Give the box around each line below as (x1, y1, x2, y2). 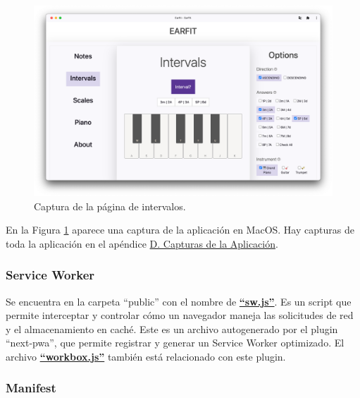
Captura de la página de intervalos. (34, 198, 186, 213)
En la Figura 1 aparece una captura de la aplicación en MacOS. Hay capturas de (6, 222, 354, 237)
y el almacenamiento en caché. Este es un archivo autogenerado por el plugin (6, 321, 338, 336)
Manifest (6, 379, 56, 397)
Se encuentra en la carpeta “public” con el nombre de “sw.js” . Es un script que (6, 294, 352, 308)
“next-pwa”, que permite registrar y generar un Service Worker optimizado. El (6, 335, 345, 350)
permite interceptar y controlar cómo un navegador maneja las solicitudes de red (6, 308, 354, 322)
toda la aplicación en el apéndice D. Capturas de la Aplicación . (6, 236, 278, 251)
